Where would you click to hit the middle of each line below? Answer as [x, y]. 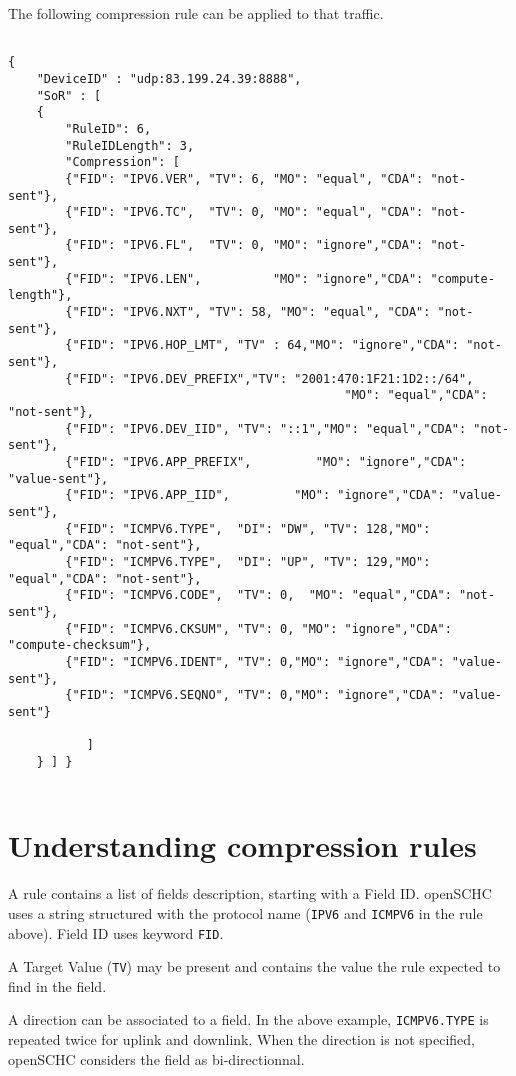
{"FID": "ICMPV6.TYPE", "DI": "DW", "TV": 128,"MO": [248, 528]
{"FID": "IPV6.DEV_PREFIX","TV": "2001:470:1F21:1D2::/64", [269, 378]
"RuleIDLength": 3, [130, 145]
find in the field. [57, 985]
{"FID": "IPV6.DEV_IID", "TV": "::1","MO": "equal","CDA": [266, 428]
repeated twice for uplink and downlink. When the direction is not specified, [241, 1039]
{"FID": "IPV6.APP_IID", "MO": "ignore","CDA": [255, 495]
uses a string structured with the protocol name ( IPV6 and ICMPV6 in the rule [245, 912]
